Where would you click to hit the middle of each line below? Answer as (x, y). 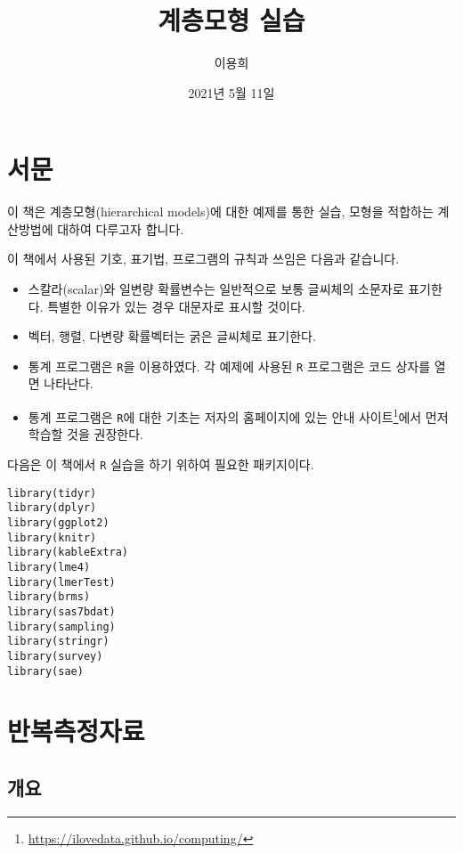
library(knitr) (52, 537)
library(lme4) (49, 567)
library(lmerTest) (61, 582)
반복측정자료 (76, 731)
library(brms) (49, 597)
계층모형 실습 (231, 20)
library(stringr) (58, 642)
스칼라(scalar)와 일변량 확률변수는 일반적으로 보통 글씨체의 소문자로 (216, 289)
